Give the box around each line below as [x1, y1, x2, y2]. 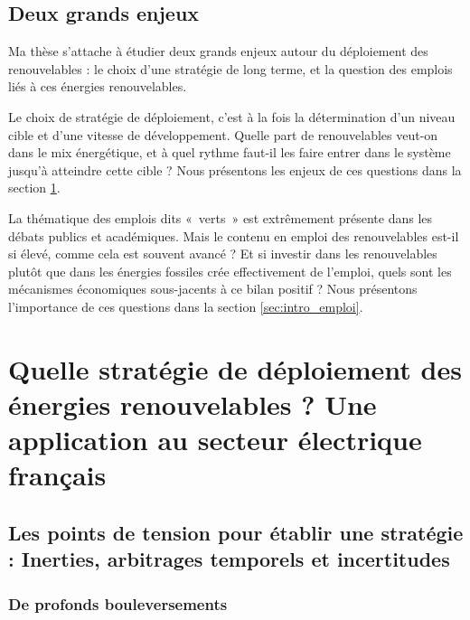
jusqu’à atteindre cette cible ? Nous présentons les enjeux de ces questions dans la [8, 160, 462, 179]
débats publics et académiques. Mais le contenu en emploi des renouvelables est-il [8, 226, 459, 245]
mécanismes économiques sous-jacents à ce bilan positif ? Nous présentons [8, 279, 418, 298]
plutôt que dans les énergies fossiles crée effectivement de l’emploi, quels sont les [8, 261, 452, 280]
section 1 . [8, 178, 61, 197]
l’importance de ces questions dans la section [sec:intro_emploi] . [8, 296, 363, 315]
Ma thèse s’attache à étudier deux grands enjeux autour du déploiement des [8, 42, 428, 61]
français [8, 456, 107, 493]
